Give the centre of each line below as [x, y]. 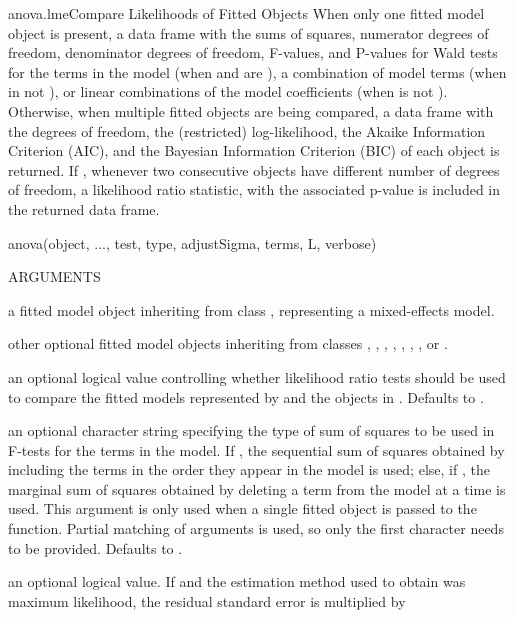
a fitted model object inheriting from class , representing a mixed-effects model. [251, 309]
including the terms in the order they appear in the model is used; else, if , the [249, 469]
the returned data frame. [84, 208]
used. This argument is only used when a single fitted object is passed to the [242, 508]
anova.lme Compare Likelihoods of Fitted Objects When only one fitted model [246, 13]
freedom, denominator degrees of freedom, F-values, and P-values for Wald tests [253, 52]
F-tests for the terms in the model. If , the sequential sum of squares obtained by [256, 449]
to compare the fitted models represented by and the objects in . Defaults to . [246, 396]
